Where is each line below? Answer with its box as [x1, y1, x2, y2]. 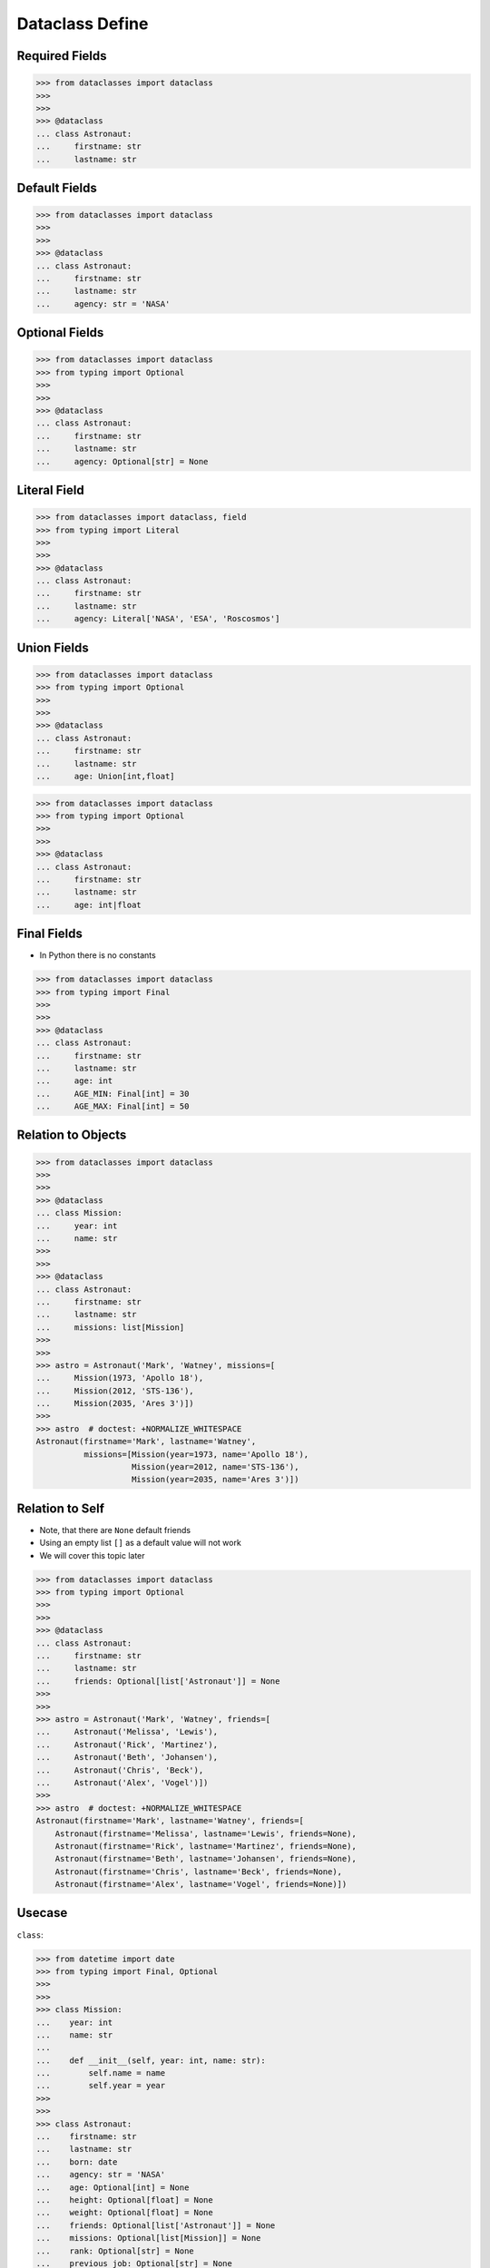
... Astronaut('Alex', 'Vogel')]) [35, 1777, 209, 1787]
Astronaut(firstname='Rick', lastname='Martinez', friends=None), [54, 1841, 358, 1851]
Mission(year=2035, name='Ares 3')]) [132, 1474, 299, 1485]
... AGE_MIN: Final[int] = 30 [35, 1089, 190, 1099]
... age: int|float [35, 899, 142, 910]
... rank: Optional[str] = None [35, 2245, 194, 2256]
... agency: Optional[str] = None [35, 456, 209, 466]
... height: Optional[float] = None [35, 2195, 213, 2204]
